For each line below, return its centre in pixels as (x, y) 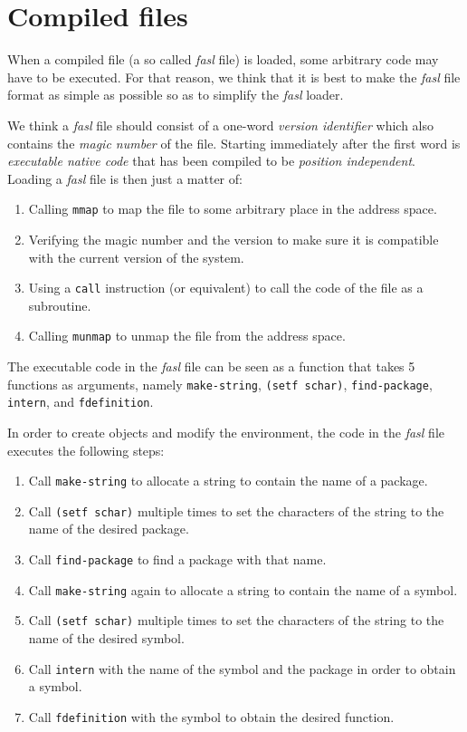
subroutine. (60, 305)
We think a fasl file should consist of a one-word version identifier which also (220, 125)
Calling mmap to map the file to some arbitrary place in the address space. (233, 209)
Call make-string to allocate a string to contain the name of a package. (228, 481)
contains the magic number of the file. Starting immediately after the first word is (234, 143)
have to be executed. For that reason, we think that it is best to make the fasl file (234, 77)
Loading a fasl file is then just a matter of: (125, 178)
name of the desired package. (109, 529)
